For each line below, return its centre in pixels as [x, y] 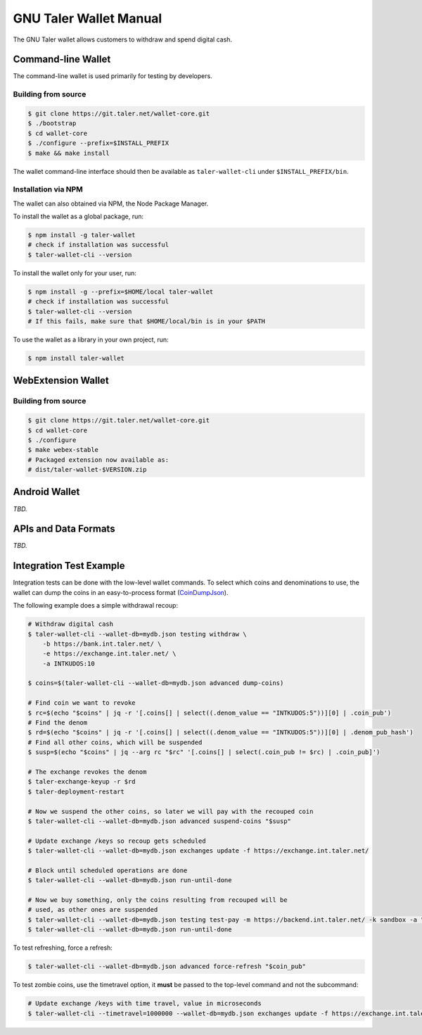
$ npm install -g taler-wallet [82, 235]
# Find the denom [58, 723]
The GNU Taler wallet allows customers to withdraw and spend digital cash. [122, 39]
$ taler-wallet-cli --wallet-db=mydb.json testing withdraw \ [137, 634]
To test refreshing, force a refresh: [63, 948]
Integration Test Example [69, 566]
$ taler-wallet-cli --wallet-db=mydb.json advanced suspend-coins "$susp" [160, 821]
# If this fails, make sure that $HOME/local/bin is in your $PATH [147, 321]
